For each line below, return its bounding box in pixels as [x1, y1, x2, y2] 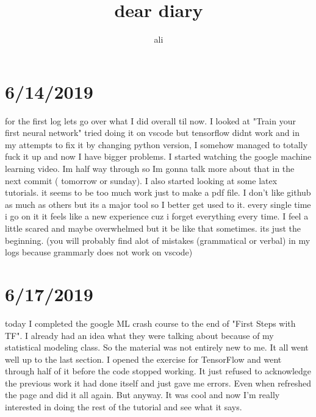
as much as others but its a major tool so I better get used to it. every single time [5, 198, 311, 210]
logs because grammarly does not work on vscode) [5, 246, 193, 258]
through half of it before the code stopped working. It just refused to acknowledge [5, 365, 312, 377]
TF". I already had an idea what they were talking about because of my [5, 329, 274, 341]
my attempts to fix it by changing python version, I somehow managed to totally [5, 138, 308, 151]
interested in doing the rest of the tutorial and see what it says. [5, 401, 242, 413]
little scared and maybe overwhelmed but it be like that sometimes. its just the [5, 222, 301, 234]
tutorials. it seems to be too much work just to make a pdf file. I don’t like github [5, 186, 311, 199]
